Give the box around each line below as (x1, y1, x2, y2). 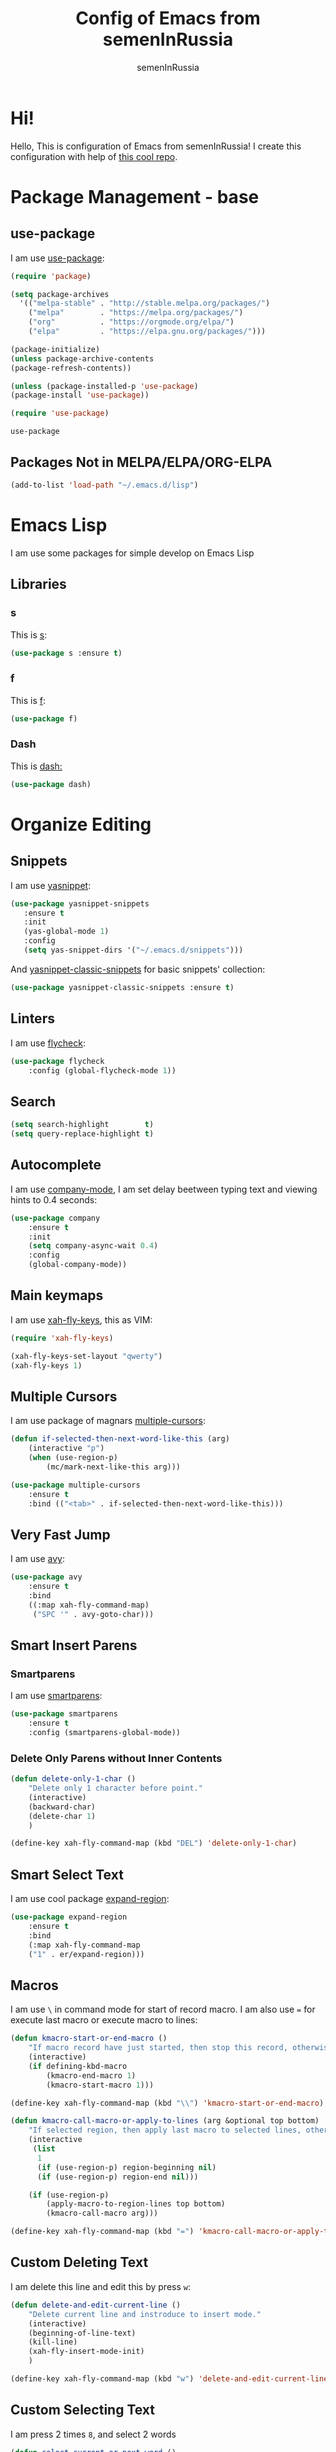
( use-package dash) (10, 779, 92, 789)
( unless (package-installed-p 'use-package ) (10, 381, 199, 391)
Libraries (10, 576, 67, 593)
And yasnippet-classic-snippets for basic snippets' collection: (10, 963, 266, 975)
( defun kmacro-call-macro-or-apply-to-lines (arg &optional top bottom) (10, 2116, 320, 2126)
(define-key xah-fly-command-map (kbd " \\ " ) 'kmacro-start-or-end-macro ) (10, 2098, 325, 2108)
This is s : (10, 628, 48, 641)
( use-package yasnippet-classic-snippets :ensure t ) (10, 982, 235, 992)
